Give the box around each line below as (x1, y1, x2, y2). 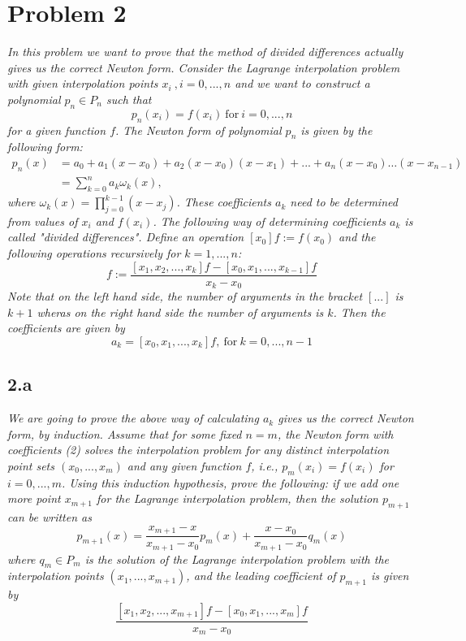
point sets (7, 457, 54, 474)
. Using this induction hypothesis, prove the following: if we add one (61, 474, 399, 491)
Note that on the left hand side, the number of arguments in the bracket (7, 288, 363, 305)
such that (106, 90, 152, 107)
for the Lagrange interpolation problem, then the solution (97, 490, 378, 507)
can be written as (7, 509, 92, 526)
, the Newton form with (277, 425, 394, 442)
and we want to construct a (235, 75, 370, 92)
